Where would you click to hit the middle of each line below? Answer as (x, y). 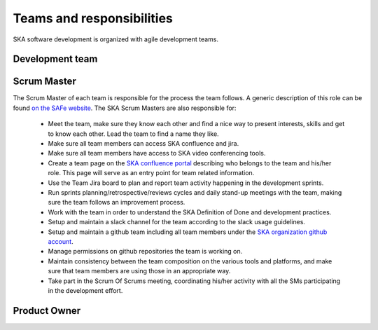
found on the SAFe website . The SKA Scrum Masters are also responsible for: (125, 108)
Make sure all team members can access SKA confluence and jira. (143, 144)
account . (61, 241)
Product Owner (47, 311)
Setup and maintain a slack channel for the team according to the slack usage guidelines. (177, 222)
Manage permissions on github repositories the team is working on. (145, 252)
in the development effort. (85, 290)
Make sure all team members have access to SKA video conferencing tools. (157, 153)
